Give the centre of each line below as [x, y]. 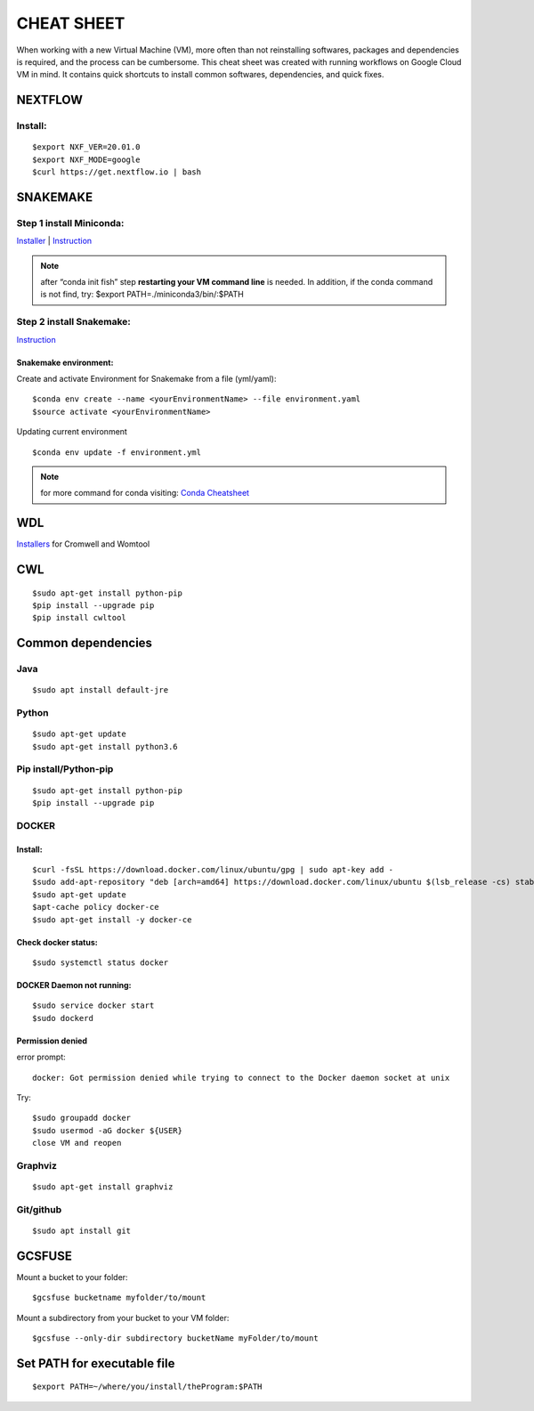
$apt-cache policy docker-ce [96, 907]
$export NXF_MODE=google [86, 159]
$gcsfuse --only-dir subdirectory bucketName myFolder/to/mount [176, 1338]
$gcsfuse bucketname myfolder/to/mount [119, 1298]
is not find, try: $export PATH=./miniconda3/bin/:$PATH [142, 295]
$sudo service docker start [93, 1006]
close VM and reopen [77, 1143]
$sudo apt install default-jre [101, 690]
